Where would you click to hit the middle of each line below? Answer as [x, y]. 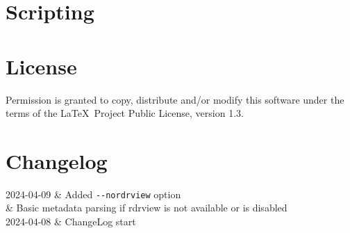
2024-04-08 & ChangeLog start [71, 222]
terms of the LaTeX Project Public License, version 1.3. [125, 113]
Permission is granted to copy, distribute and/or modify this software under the [175, 99]
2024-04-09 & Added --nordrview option [93, 194]
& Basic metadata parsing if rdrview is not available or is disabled [147, 208]
